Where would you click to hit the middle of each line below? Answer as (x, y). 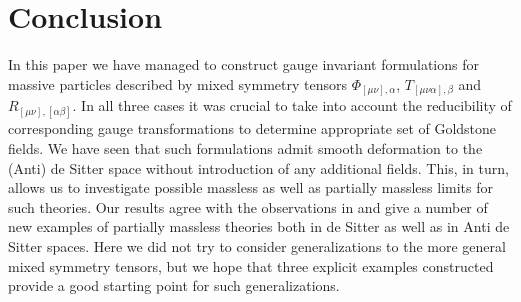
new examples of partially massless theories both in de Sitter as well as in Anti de (259, 226)
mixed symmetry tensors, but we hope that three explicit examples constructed (251, 265)
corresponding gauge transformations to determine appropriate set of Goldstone (252, 128)
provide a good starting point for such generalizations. (174, 285)
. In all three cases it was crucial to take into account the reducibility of (292, 105)
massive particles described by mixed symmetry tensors (177, 83)
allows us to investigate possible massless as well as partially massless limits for (250, 187)
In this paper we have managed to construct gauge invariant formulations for (243, 64)
